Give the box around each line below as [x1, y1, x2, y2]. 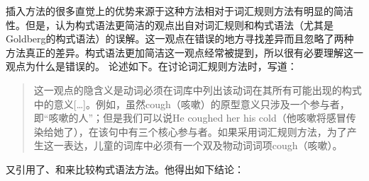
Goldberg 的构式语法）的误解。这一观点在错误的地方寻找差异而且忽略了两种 [6, 31, 354, 46]
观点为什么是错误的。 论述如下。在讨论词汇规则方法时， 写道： [6, 59, 297, 74]
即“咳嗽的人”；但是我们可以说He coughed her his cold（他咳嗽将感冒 [33, 110, 346, 125]
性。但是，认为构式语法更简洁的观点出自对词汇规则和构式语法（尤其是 [6, 17, 334, 32]
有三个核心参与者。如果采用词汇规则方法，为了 [128, 124, 347, 139]
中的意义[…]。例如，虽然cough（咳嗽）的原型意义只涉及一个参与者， [33, 96, 350, 111]
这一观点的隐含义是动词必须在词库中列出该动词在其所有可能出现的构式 [33, 82, 362, 97]
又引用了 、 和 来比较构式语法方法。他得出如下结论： [6, 161, 244, 176]
